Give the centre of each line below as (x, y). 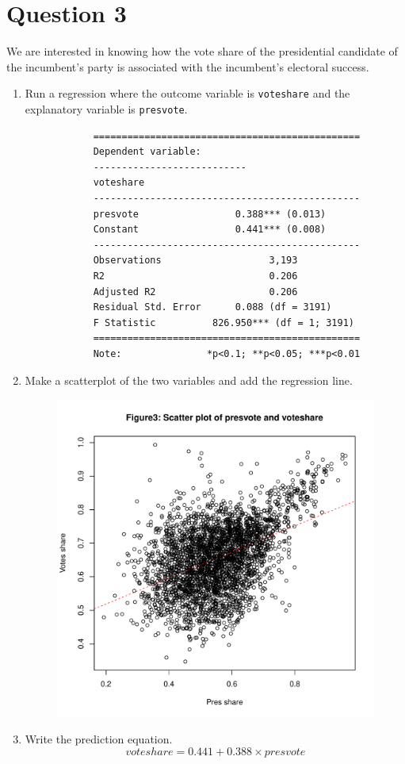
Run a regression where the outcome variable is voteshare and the (187, 93)
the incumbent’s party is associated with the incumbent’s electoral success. (188, 66)
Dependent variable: (147, 152)
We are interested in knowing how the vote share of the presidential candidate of (202, 51)
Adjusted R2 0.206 (195, 292)
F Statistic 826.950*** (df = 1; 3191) (224, 322)
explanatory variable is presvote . (106, 108)
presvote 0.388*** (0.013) (210, 214)
